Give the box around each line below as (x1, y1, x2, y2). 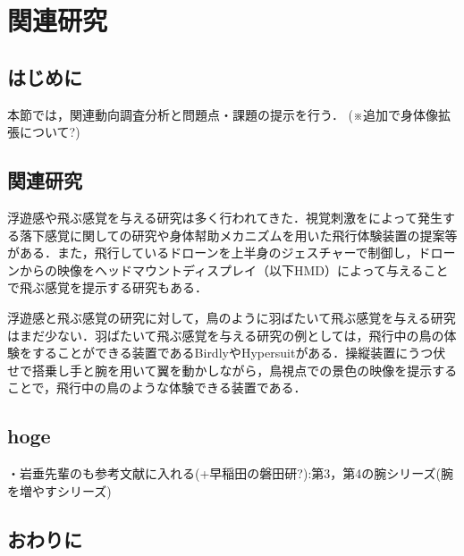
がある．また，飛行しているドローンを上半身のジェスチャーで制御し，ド (7, 243, 431, 262)
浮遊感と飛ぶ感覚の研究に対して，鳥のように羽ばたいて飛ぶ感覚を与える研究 (7, 307, 456, 326)
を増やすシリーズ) (7, 481, 112, 500)
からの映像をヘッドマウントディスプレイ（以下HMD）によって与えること (19, 260, 449, 279)
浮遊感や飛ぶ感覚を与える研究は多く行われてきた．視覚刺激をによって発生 (7, 207, 443, 226)
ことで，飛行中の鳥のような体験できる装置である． (7, 378, 307, 397)
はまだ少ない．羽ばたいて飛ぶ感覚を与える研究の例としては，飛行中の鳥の (7, 325, 444, 344)
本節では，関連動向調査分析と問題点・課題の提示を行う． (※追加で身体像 (7, 105, 438, 123)
